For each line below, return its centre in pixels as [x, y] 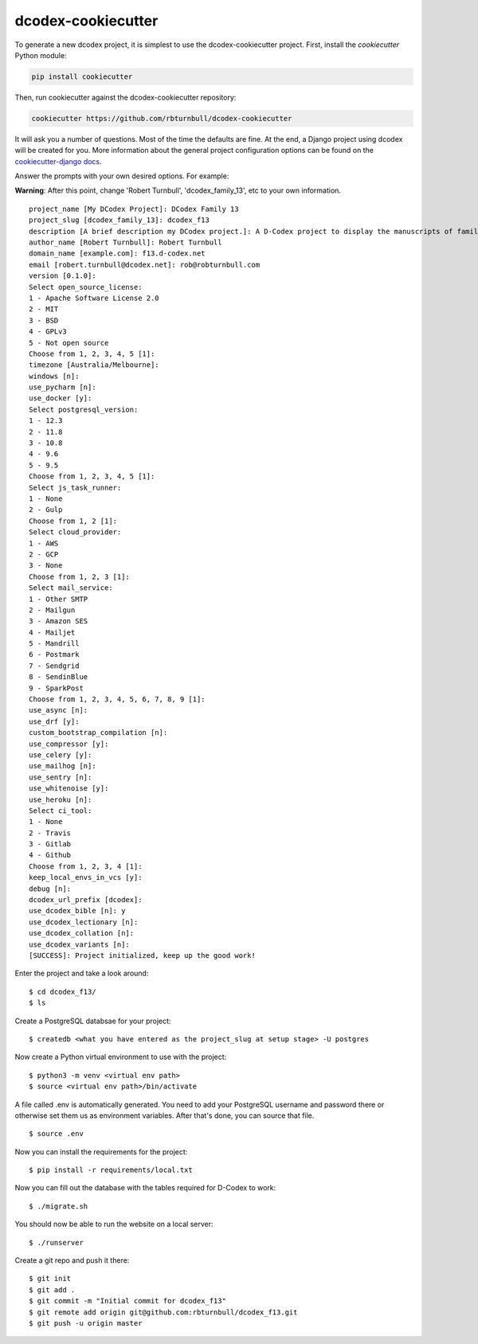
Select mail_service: [71, 588]
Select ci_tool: [61, 811]
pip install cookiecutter [82, 76]
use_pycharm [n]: [63, 387]
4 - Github [50, 855]
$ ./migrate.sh [59, 1206]
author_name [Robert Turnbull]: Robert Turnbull [125, 242]
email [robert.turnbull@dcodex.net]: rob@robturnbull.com [145, 264]
